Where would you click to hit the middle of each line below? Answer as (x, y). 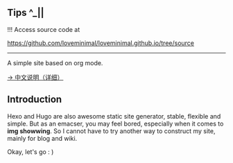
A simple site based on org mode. (55, 62)
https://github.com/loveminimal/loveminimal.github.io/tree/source (101, 43)
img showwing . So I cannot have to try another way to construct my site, (111, 131)
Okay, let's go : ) (31, 152)
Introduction (35, 100)
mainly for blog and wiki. (42, 138)
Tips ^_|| (26, 13)
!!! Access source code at (44, 29)
